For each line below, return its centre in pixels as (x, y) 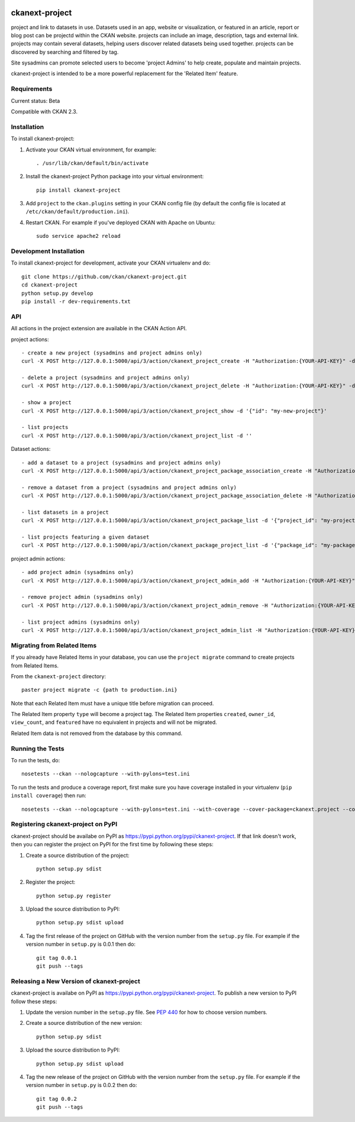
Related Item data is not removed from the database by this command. (97, 733)
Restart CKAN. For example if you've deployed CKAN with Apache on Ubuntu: (121, 223)
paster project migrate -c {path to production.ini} (99, 690)
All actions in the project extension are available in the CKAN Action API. (99, 328)
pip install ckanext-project (78, 190)
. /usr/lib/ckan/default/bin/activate (93, 163)
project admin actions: (38, 559)
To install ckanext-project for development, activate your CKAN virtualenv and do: (111, 263)
